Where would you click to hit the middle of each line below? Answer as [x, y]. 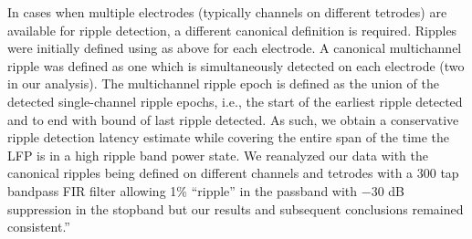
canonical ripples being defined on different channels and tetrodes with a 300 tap [233, 173]
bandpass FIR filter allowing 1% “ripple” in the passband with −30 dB [206, 190]
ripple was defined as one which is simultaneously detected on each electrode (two [236, 65]
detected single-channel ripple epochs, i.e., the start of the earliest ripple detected [235, 101]
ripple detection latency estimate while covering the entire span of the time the [229, 137]
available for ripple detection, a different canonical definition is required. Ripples [232, 30]
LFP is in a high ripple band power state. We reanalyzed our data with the [218, 155]
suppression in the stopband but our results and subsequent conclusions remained [236, 208]
